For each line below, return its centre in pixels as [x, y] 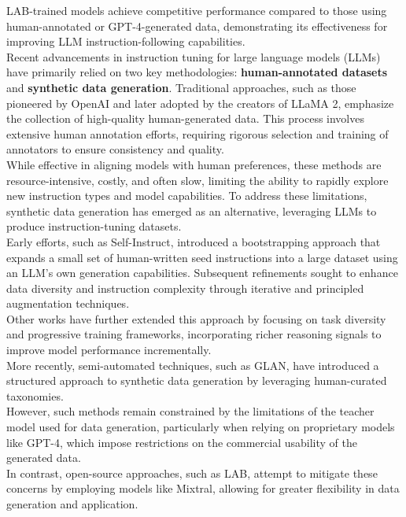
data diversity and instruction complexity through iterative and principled [185, 288]
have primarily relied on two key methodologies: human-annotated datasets [197, 72]
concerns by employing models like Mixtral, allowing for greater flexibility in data [203, 488]
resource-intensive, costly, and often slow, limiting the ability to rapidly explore [197, 180]
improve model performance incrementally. [109, 350]
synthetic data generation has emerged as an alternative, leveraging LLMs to [192, 210]
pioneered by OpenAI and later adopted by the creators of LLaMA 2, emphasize [200, 103]
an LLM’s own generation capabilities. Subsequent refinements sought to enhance [202, 273]
